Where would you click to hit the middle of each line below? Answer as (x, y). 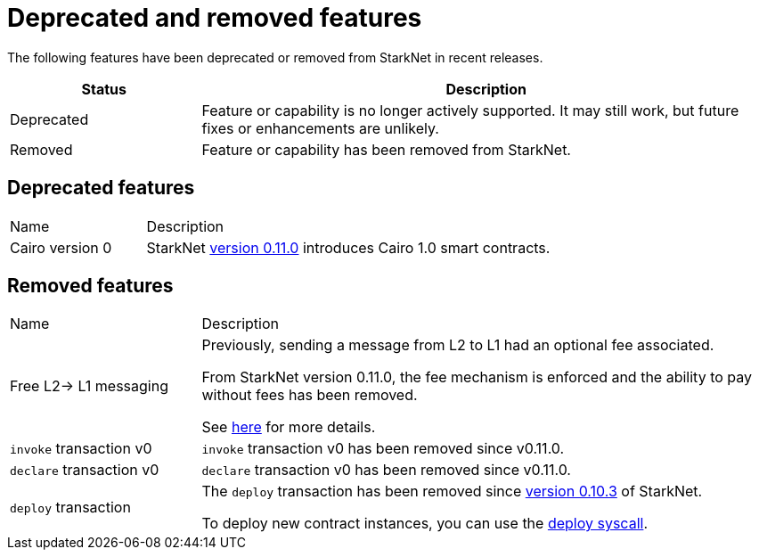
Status (104, 89)
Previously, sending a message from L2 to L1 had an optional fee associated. (458, 345)
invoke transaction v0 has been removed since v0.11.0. (383, 449)
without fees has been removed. (310, 395)
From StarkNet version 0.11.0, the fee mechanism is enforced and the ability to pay (477, 377)
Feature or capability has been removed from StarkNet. (386, 149)
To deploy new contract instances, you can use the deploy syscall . (424, 524)
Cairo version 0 (61, 247)
